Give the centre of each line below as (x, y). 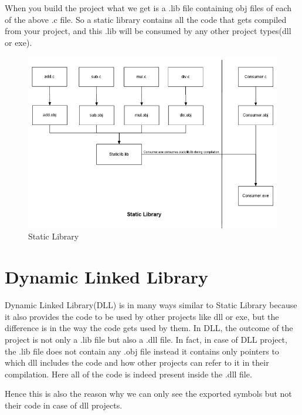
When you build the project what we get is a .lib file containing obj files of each (148, 8)
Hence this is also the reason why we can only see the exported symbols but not (148, 394)
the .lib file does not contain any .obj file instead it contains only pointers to (142, 351)
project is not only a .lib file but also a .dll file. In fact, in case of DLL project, (146, 339)
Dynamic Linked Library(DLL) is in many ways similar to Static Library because (151, 305)
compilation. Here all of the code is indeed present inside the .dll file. (128, 374)
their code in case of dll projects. (64, 405)
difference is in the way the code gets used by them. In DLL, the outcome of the (149, 328)
